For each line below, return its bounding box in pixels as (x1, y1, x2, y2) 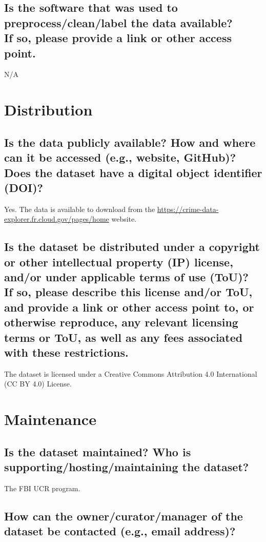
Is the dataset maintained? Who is (4, 443, 191, 459)
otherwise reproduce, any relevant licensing (4, 314, 238, 330)
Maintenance (4, 409, 96, 430)
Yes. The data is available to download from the (4, 203, 155, 214)
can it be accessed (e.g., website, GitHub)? (4, 149, 236, 165)
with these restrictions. (4, 344, 129, 360)
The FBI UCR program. (4, 483, 80, 493)
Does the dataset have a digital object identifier (4, 164, 262, 180)
